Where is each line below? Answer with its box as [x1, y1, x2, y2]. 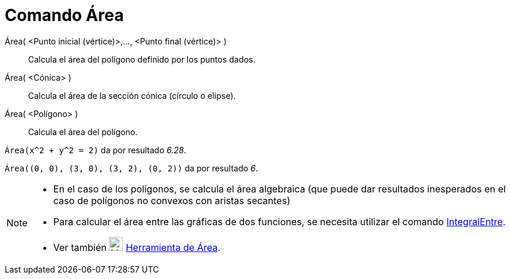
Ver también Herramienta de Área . [53, 241, 221, 253]
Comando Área [5, 5, 124, 25]
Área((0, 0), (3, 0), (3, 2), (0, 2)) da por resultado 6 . [5, 163, 258, 173]
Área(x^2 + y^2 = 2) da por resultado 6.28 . [5, 144, 186, 155]
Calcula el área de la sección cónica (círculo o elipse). [28, 90, 236, 101]
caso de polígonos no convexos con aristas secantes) [53, 194, 290, 206]
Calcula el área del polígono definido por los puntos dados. [28, 54, 256, 64]
